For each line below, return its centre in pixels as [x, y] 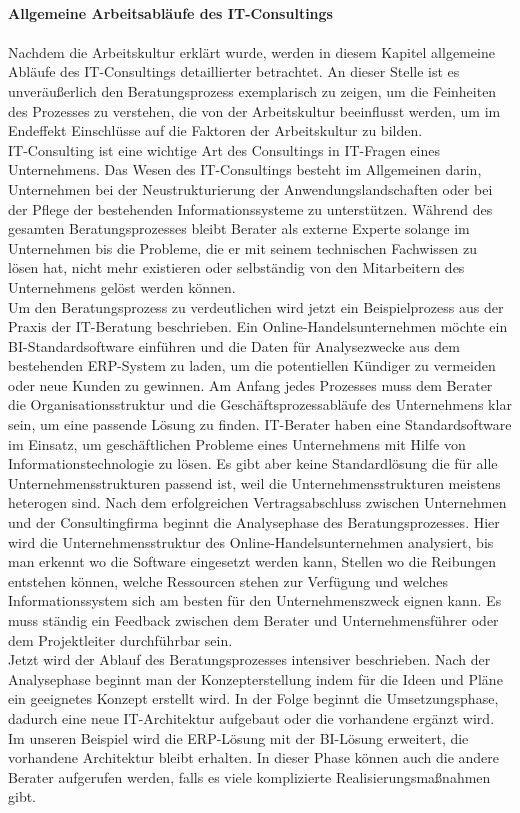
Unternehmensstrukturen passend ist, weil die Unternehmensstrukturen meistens [254, 482]
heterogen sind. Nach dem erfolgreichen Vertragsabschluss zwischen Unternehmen [257, 502]
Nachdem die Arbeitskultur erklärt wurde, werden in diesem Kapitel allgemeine [251, 51]
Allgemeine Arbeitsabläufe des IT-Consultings [170, 12]
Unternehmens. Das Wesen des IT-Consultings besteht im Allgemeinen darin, [245, 169]
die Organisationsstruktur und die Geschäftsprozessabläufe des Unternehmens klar [260, 404]
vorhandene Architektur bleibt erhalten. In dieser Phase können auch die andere [254, 757]
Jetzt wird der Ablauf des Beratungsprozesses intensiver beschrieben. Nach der [249, 659]
